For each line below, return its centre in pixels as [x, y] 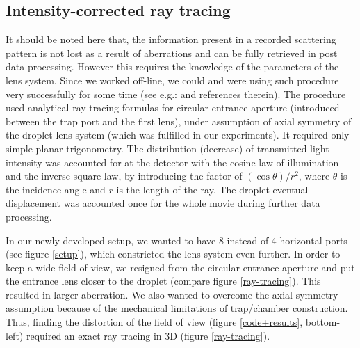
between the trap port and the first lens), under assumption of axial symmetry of [179, 121]
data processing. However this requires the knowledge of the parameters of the [172, 66]
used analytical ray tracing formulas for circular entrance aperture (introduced [173, 108]
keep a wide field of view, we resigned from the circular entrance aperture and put [180, 267]
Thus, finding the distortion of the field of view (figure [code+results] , [154, 322]
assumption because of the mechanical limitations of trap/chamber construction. [177, 308]
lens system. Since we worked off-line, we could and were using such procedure [172, 80]
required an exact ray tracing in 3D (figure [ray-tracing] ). [148, 335]
